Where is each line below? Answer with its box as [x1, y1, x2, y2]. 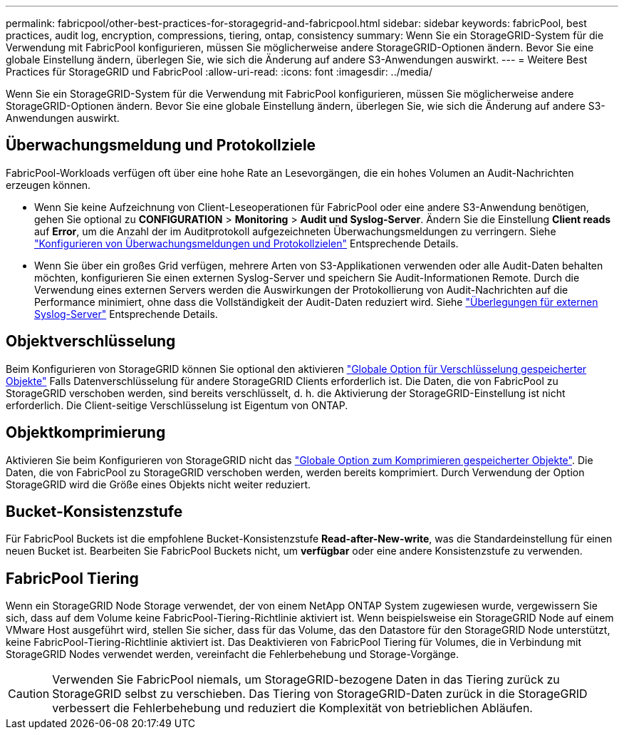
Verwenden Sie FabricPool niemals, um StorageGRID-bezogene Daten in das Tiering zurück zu [52, 672, 560, 687]
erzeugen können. [6, 178, 91, 191]
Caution [8, 687, 50, 701]
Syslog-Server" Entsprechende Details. [34, 307, 218, 320]
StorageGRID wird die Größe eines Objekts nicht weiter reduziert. [6, 478, 311, 490]
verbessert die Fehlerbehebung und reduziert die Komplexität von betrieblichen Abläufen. [52, 701, 533, 716]
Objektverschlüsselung [6, 332, 176, 351]
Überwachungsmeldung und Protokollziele [6, 136, 316, 155]
